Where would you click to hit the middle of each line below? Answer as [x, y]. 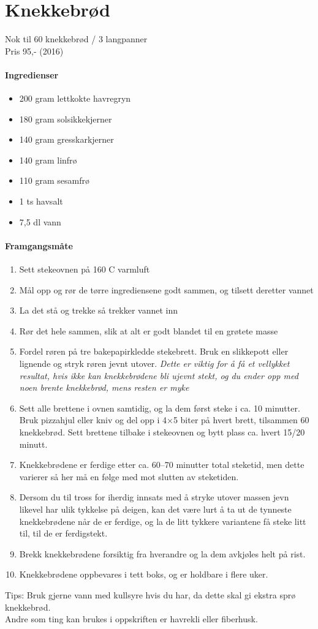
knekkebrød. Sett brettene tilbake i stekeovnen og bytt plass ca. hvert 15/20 [162, 432]
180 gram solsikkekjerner [66, 119]
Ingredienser [32, 74]
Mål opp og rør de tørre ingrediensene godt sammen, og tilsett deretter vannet [166, 289]
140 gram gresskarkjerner [66, 139]
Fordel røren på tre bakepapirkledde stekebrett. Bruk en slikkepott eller [154, 351]
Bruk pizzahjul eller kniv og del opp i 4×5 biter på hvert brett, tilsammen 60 [164, 420]
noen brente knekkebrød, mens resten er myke [104, 387]
